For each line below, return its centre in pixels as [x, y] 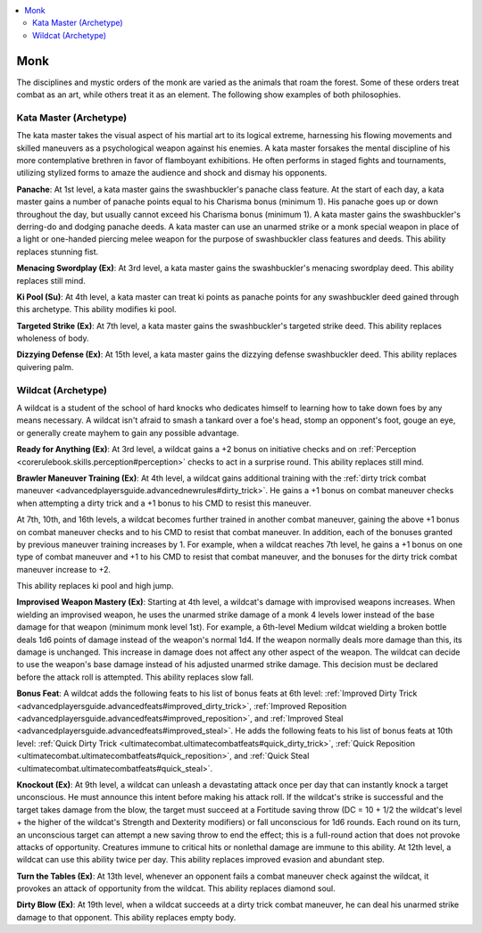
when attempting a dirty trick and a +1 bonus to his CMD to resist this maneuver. [164, 503]
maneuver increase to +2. [64, 569]
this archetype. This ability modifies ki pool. [97, 310]
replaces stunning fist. [58, 252]
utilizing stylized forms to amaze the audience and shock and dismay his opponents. [172, 173]
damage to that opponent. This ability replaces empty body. [126, 917]
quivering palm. [45, 367]
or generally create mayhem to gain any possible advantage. [128, 433]
